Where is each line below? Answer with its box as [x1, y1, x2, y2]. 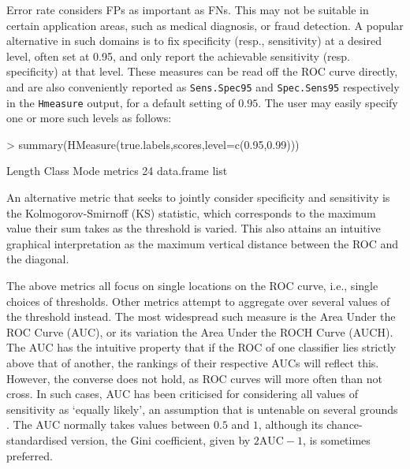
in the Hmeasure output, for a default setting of [6, 94, 235, 110]
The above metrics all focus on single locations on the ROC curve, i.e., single [6, 277, 378, 294]
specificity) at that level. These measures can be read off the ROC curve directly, [6, 63, 398, 80]
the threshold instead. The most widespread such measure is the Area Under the [6, 308, 396, 325]
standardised [6, 431, 68, 448]
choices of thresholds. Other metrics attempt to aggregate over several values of [6, 292, 390, 309]
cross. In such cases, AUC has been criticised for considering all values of [6, 385, 359, 402]
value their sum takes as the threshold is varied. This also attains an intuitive [6, 220, 381, 236]
